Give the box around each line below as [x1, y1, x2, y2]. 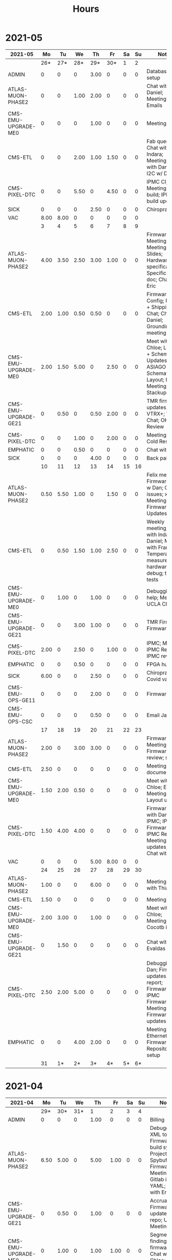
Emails [146, 101, 163, 108]
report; [146, 979, 163, 986]
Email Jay [146, 711, 170, 719]
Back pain [146, 454, 170, 462]
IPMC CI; [146, 178, 168, 185]
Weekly [146, 518, 165, 525]
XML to [149, 1130, 167, 1138]
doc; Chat [146, 276, 170, 283]
